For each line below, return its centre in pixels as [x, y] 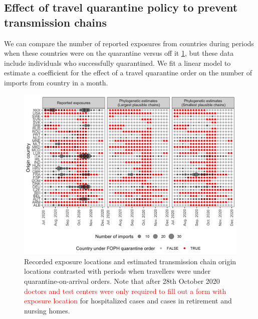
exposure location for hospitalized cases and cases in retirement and [128, 301]
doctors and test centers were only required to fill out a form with [125, 291]
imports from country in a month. [56, 82]
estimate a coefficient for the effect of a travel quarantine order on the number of [128, 73]
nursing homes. [47, 310]
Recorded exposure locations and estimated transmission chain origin [130, 261]
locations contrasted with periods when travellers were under [117, 271]
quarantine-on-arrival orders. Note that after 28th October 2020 [122, 281]
